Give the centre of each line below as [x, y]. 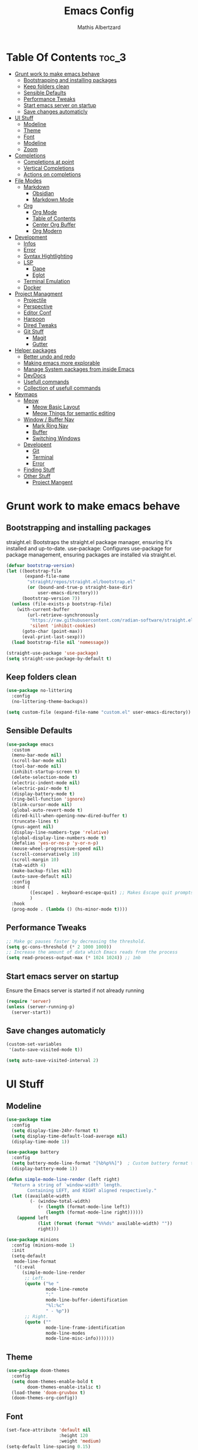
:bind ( [21, 887]
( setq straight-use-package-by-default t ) [59, 658]
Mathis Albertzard [99, 27]
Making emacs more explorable [62, 362]
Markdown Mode [53, 199]
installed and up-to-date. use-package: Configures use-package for [89, 548]
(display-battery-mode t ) [43, 794]
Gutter [40, 344]
